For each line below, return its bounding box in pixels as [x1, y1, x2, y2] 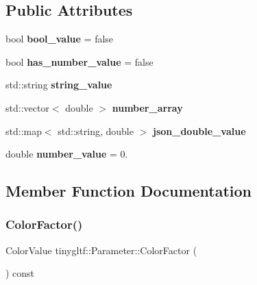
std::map [5, 123, 42, 138]
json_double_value [152, 123, 246, 138]
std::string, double [58, 123, 134, 138]
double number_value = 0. [5, 147, 128, 161]
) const [5, 266, 35, 280]
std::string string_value [5, 77, 112, 92]
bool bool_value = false [5, 32, 114, 46]
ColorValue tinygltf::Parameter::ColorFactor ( [5, 243, 197, 257]
